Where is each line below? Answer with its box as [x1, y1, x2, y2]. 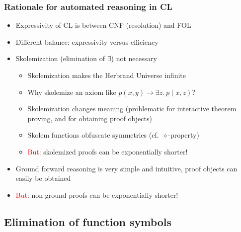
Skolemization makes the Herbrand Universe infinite [27, 70, 186, 80]
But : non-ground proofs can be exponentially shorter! [15, 189, 178, 200]
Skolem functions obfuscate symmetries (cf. [27, 130, 159, 140]
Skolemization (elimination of [15, 53, 105, 64]
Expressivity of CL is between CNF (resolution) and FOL [15, 20, 191, 30]
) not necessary [111, 53, 157, 64]
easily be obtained [15, 173, 71, 183]
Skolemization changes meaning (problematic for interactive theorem [27, 103, 237, 114]
